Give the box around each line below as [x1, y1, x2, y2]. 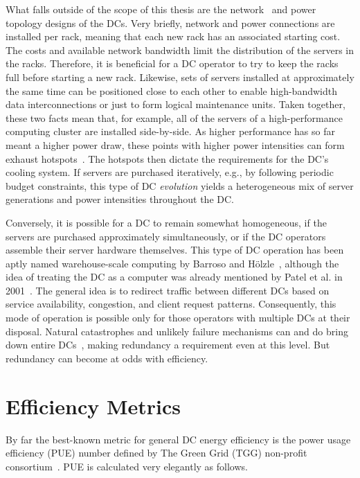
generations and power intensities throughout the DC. [6, 192, 234, 206]
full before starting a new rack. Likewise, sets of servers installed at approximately [6, 69, 354, 84]
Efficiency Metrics [6, 391, 181, 420]
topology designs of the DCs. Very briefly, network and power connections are [6, 15, 335, 30]
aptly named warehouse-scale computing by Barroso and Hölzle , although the [6, 256, 339, 270]
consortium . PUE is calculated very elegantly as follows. [6, 459, 248, 473]
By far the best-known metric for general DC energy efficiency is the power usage [6, 432, 351, 446]
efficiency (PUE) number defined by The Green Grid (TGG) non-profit [6, 445, 307, 460]
